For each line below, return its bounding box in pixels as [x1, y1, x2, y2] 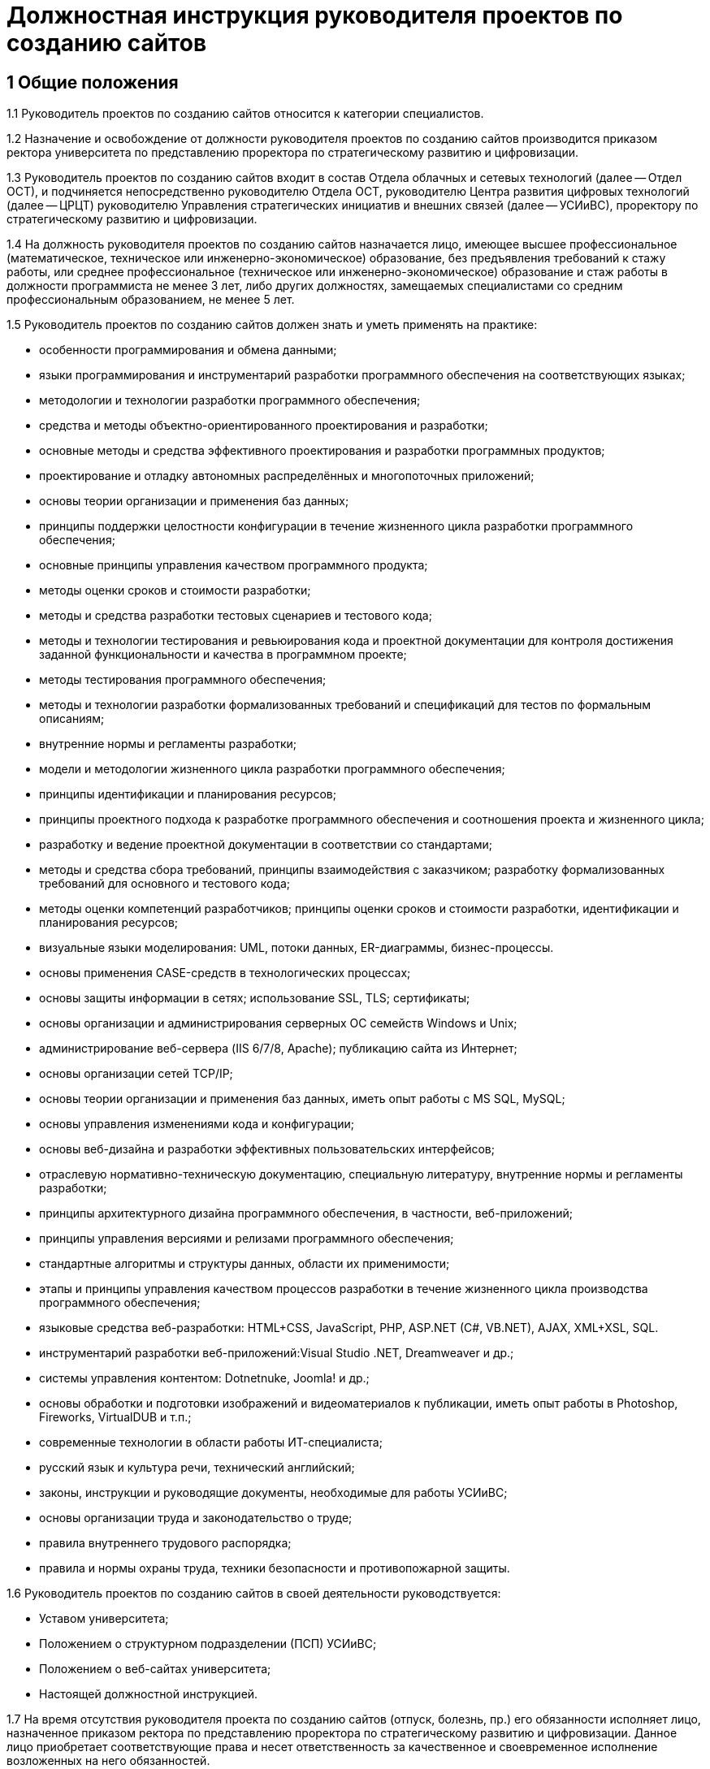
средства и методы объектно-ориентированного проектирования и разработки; [39, 418, 488, 433]
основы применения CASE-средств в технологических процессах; [39, 966, 411, 980]
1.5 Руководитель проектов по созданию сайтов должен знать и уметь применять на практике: [6, 318, 538, 332]
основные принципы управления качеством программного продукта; [39, 558, 428, 573]
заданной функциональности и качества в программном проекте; [39, 647, 407, 662]
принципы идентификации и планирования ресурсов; [39, 787, 336, 802]
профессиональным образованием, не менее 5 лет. [6, 292, 295, 307]
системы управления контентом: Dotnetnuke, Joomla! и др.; [39, 1371, 370, 1386]
